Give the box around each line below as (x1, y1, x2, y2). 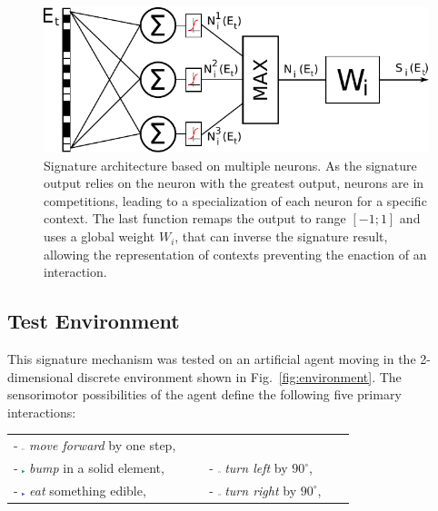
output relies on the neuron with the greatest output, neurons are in (44, 173, 424, 192)
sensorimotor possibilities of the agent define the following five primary (7, 385, 402, 404)
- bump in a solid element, (14, 458, 164, 477)
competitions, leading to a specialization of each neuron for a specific (44, 191, 427, 210)
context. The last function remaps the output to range (44, 209, 346, 228)
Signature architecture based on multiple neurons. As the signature (44, 155, 417, 174)
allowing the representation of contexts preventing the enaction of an (44, 244, 427, 263)
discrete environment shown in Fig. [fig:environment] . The (77, 367, 402, 386)
